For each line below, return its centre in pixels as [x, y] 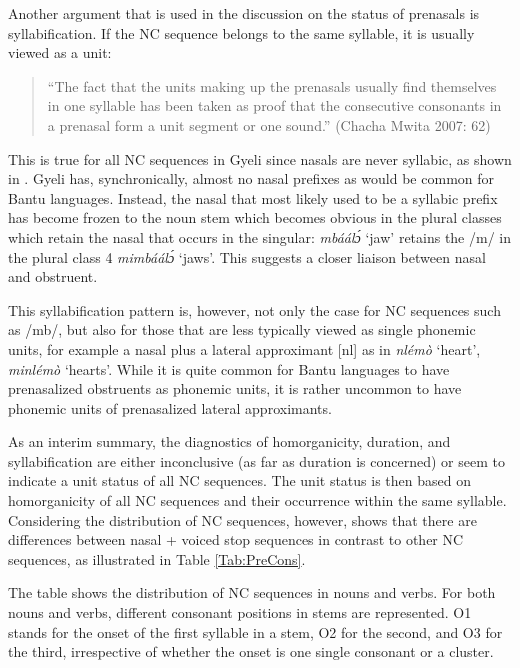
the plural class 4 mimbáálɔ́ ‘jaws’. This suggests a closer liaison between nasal [247, 256]
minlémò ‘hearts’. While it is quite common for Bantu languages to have [229, 368]
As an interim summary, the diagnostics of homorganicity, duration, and [229, 441]
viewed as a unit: [60, 52]
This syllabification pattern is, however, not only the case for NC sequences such [254, 309]
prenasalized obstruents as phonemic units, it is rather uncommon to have [235, 388]
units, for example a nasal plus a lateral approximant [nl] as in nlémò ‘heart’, [244, 348]
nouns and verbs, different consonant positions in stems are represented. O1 [240, 612]
